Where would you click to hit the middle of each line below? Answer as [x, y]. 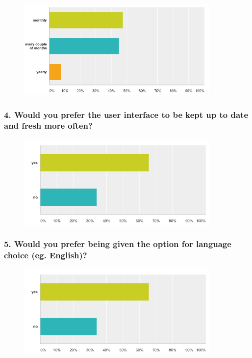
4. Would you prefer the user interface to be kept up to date [126, 114]
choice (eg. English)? [46, 255]
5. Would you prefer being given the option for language [118, 244]
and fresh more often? [48, 125]
